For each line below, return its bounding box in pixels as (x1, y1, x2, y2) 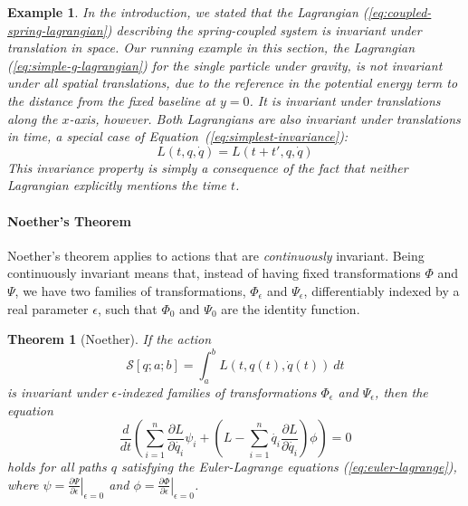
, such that (97, 299, 158, 318)
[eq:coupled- (368, 3, 432, 21)
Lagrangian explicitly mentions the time (7, 176, 226, 195)
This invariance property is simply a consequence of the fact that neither (7, 158, 408, 177)
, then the (375, 383, 428, 401)
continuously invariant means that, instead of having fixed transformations (7, 263, 421, 282)
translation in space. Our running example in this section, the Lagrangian (7, 38, 415, 57)
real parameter (7, 299, 89, 318)
